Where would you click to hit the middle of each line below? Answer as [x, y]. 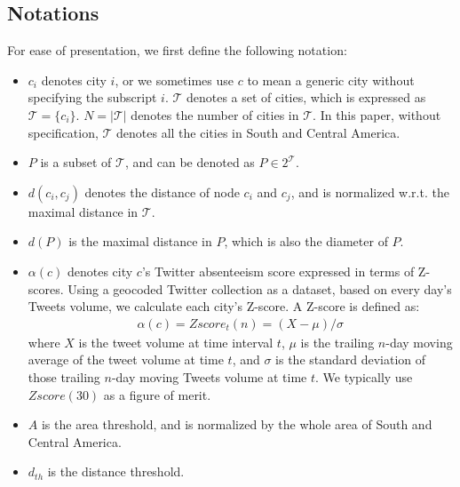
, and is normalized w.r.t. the [370, 192]
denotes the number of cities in [215, 114]
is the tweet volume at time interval [176, 342]
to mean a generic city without [331, 80]
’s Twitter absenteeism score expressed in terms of [278, 271]
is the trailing [337, 342]
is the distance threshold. [116, 471]
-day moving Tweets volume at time [209, 376]
